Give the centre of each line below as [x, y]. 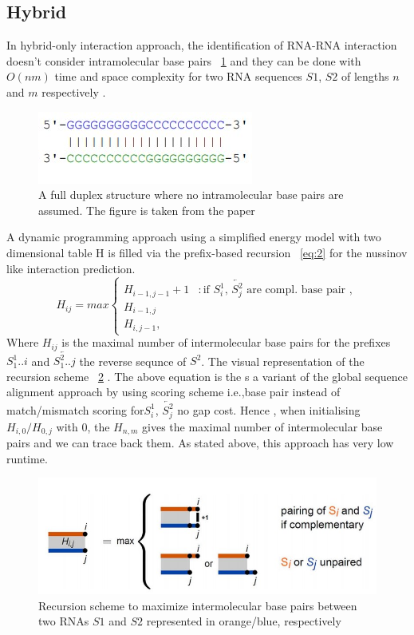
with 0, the [83, 426]
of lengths [365, 76]
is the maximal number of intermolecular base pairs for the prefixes [226, 342]
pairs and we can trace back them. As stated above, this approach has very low [200, 442]
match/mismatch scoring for [75, 409]
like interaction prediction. [71, 268]
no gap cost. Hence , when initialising [269, 409]
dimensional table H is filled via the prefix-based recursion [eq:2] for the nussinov [207, 252]
